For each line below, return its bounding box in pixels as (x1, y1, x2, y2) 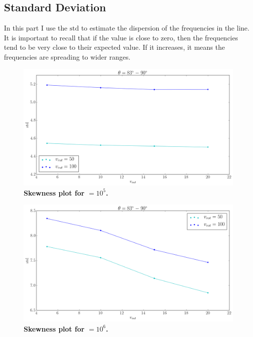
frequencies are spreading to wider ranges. (4, 51, 131, 62)
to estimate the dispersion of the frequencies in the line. (81, 23, 250, 33)
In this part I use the (4, 23, 68, 33)
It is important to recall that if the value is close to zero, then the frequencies (4, 32, 238, 42)
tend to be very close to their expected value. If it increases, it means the (4, 42, 225, 52)
